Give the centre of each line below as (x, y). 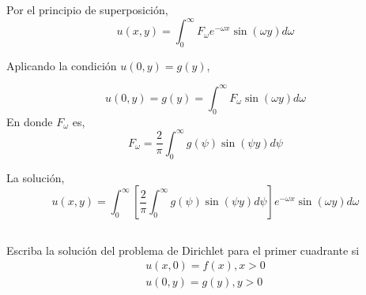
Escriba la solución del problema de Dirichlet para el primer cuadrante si (183, 250)
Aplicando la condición (62, 65)
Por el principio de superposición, (87, 9)
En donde (30, 121)
